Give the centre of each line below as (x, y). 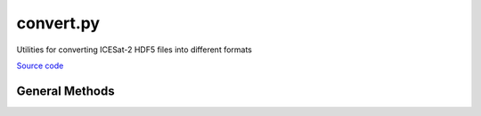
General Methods (65, 91)
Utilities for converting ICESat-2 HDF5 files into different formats (135, 50)
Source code (40, 66)
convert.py (58, 23)
